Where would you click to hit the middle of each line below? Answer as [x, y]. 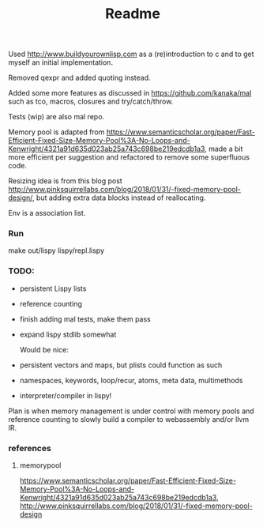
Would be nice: [44, 349]
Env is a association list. [47, 213]
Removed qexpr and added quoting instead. [80, 78]
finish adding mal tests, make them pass [85, 319]
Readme [133, 14]
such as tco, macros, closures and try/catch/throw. [91, 102]
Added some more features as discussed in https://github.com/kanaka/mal [130, 93]
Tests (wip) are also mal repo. [56, 117]
